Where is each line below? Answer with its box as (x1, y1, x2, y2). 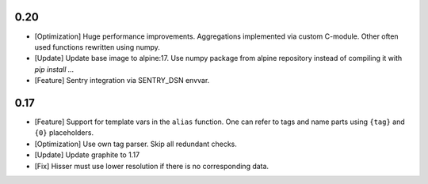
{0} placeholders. (34, 128, 94, 137)
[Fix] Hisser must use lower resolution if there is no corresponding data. (34, 161, 269, 171)
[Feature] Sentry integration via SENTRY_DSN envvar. (34, 76, 210, 85)
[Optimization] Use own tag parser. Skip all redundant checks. (34, 139, 238, 148)
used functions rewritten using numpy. (34, 42, 160, 51)
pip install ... (34, 64, 75, 74)
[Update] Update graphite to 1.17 (34, 150, 140, 160)
